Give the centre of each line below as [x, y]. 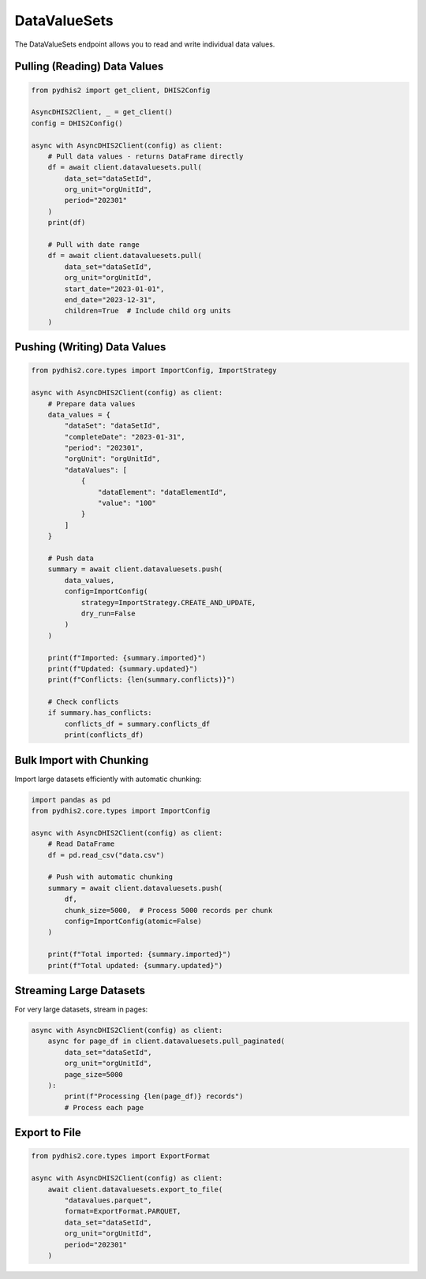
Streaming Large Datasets [80, 990]
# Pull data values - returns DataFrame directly [146, 156]
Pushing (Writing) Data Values [90, 347]
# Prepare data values [92, 404]
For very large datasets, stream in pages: [81, 1009]
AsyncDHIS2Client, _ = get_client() [102, 112]
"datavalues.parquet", [108, 1200]
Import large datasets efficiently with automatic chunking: [108, 779]
